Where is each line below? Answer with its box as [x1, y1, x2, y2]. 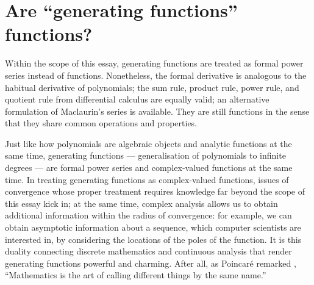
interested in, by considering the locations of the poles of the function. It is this [5, 233, 302, 245]
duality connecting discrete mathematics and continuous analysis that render [5, 245, 292, 258]
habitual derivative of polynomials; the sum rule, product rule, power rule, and [5, 81, 299, 93]
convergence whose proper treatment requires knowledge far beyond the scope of [5, 185, 305, 198]
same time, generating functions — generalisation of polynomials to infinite [5, 149, 286, 162]
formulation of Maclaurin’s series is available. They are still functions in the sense [5, 104, 310, 117]
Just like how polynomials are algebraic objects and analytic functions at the [5, 137, 292, 150]
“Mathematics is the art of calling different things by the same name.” [5, 269, 266, 281]
